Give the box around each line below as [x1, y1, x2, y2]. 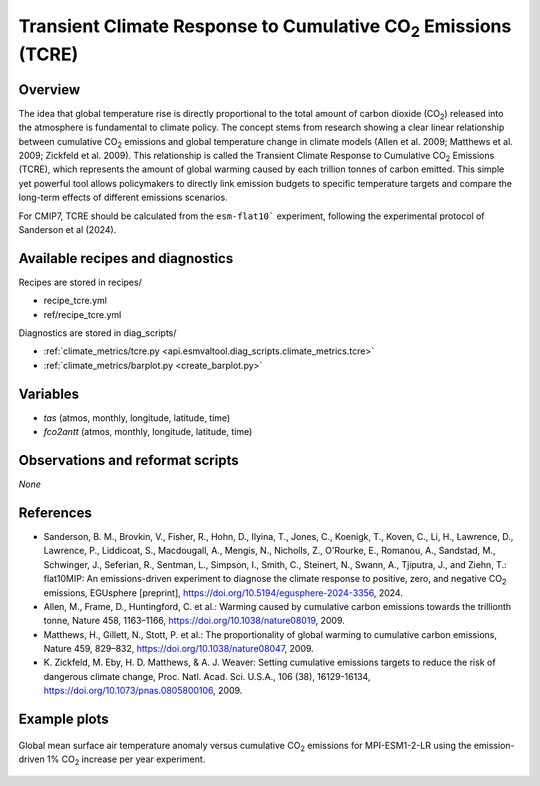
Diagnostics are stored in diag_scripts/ [18, 327, 177, 339]
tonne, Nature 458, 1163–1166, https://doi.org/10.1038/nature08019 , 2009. [43, 615, 345, 627]
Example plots [18, 711, 109, 728]
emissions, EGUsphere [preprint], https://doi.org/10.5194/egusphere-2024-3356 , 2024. [43, 586, 404, 599]
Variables [18, 385, 80, 402]
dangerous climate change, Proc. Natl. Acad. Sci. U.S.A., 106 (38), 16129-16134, [43, 670, 371, 682]
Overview [18, 81, 81, 98]
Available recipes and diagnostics [18, 250, 234, 267]
